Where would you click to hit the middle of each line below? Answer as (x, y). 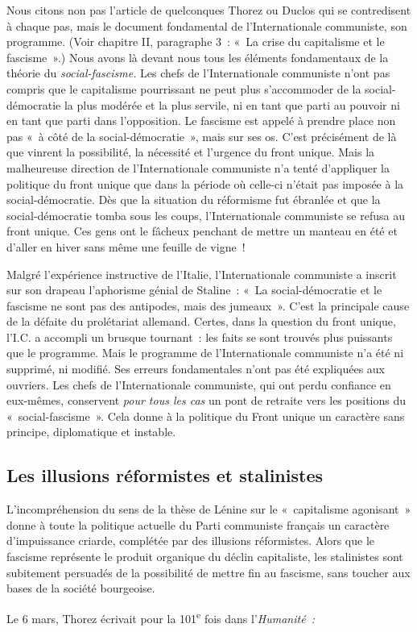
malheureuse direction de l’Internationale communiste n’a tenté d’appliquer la (198, 167)
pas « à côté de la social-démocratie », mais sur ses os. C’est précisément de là (202, 136)
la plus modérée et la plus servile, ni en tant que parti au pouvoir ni (232, 104)
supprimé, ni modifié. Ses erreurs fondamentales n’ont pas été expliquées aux (196, 369)
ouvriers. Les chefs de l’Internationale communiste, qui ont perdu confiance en (199, 384)
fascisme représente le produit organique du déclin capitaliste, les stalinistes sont (205, 557)
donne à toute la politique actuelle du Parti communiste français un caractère (198, 524)
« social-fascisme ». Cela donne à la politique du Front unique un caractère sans (206, 416)
